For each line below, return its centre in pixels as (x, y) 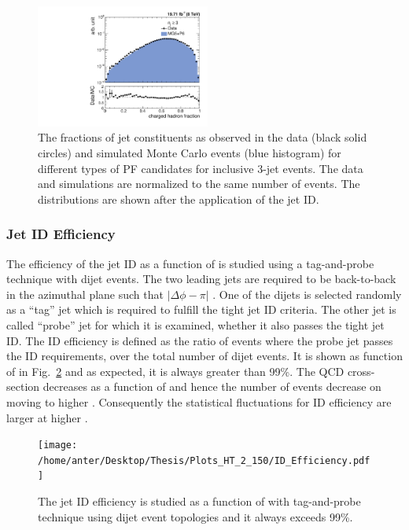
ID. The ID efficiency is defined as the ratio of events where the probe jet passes (200, 340)
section (23, 386)
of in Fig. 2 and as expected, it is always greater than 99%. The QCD (175, 371)
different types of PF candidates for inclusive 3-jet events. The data (201, 168)
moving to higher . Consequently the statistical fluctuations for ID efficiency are (199, 401)
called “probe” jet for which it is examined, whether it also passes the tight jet (195, 324)
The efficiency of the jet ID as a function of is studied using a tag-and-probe (190, 263)
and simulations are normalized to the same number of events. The (199, 184)
